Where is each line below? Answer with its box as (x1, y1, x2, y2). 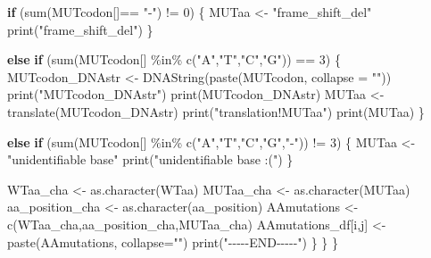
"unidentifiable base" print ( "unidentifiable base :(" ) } (7, 150, 294, 169)
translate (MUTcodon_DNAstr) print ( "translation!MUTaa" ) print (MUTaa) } (7, 102, 425, 121)
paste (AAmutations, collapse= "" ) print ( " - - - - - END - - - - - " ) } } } (7, 232, 338, 251)
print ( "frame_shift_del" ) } (7, 20, 153, 38)
